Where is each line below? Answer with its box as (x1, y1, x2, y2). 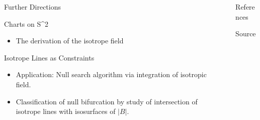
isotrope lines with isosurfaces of (16, 106, 116, 116)
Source (235, 28, 256, 39)
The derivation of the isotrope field (16, 35, 124, 46)
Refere (235, 2, 255, 12)
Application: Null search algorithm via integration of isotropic (16, 69, 207, 80)
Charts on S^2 (4, 18, 49, 29)
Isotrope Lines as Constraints (4, 52, 95, 63)
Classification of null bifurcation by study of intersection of (16, 96, 198, 106)
